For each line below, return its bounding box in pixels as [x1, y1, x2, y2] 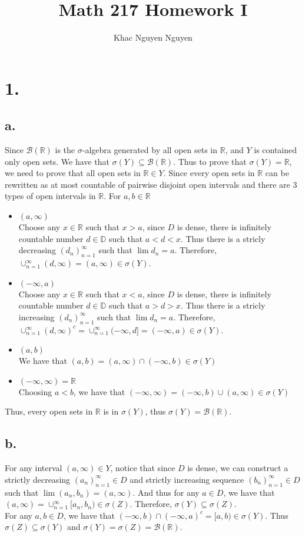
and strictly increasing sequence [130, 473, 244, 485]
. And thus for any [132, 486, 200, 498]
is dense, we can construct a [187, 462, 289, 474]
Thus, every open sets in [5, 405, 93, 417]
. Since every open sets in [163, 167, 255, 179]
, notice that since [110, 462, 175, 474]
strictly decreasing [5, 473, 71, 485]
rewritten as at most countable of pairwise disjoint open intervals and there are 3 [5, 178, 297, 190]
